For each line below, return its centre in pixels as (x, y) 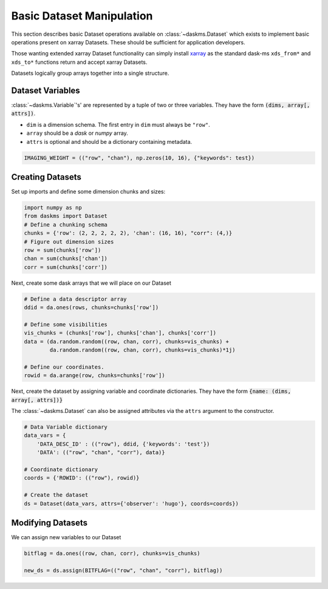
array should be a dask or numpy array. (77, 133)
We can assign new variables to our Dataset (66, 537)
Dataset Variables (46, 90)
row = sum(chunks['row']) (63, 250)
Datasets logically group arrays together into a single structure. (90, 73)
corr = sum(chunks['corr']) (66, 267)
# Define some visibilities (66, 324)
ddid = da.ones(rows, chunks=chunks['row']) (91, 308)
